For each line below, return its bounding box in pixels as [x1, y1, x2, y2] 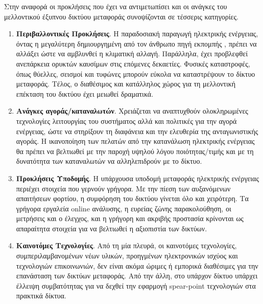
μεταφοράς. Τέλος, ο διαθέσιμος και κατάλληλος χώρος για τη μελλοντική [16, 78, 236, 89]
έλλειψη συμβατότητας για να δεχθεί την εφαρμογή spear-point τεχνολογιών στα [16, 280, 256, 291]
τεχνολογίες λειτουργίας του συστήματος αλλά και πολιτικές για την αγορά [16, 115, 237, 126]
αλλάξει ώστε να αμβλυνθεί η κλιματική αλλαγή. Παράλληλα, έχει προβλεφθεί [16, 48, 248, 59]
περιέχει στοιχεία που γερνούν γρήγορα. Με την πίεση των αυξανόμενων [16, 183, 231, 193]
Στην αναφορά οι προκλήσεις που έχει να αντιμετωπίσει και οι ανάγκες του [4, 1, 227, 11]
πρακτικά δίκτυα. [16, 290, 66, 301]
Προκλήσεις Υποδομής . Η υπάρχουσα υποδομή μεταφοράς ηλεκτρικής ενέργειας [16, 172, 259, 183]
